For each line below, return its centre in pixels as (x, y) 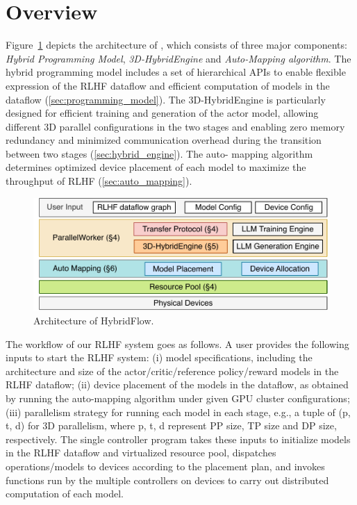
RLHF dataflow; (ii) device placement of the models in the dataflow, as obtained (177, 384)
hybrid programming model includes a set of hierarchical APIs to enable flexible (176, 72)
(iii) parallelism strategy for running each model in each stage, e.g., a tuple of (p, (178, 412)
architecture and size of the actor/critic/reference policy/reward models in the (172, 371)
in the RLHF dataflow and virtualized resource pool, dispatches (141, 453)
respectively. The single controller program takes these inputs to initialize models (178, 439)
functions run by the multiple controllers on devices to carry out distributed (167, 480)
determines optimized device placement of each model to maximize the (156, 167)
